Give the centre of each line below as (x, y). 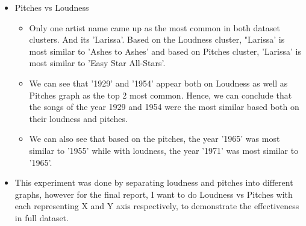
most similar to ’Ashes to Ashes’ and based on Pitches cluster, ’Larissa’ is (165, 51)
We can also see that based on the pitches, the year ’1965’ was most (155, 139)
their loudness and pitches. (78, 118)
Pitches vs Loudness (52, 7)
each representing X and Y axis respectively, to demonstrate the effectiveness (157, 206)
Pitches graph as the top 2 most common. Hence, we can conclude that (161, 95)
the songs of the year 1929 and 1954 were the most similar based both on (164, 107)
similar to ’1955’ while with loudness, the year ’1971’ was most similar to (164, 150)
